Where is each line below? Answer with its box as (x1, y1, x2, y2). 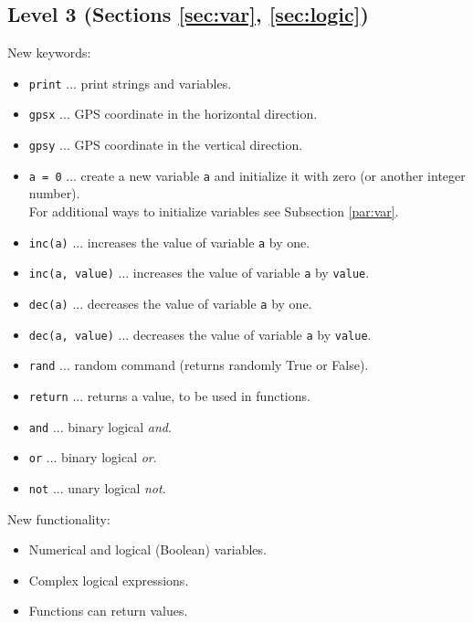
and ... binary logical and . (28, 417, 172, 436)
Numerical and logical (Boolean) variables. (28, 540, 267, 559)
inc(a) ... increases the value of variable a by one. (28, 232, 310, 251)
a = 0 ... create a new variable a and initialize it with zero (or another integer (28, 165, 466, 185)
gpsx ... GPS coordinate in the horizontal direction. (28, 104, 318, 123)
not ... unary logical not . (28, 478, 166, 497)
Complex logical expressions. (28, 570, 189, 589)
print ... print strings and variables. (28, 73, 232, 92)
